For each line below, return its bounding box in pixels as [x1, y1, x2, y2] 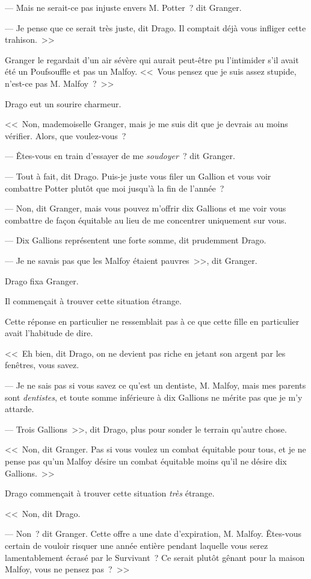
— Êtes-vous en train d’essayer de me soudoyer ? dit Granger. [5, 149, 235, 162]
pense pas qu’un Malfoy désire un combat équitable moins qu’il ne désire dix [5, 455, 287, 468]
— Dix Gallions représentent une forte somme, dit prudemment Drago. [5, 234, 266, 246]
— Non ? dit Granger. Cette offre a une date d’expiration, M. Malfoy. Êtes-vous [5, 527, 301, 540]
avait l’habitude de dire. [5, 327, 93, 339]
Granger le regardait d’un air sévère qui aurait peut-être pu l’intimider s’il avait [5, 53, 299, 66]
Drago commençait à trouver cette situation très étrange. [5, 487, 215, 499]
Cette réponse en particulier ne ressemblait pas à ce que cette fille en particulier [5, 315, 300, 327]
